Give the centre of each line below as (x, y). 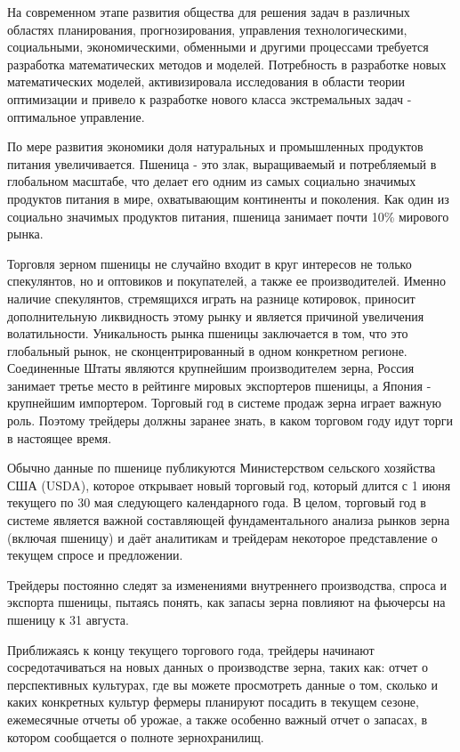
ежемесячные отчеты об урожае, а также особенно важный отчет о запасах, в (218, 719)
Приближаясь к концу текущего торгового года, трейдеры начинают (191, 649)
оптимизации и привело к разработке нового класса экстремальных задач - (210, 98)
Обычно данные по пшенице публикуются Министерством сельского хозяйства (222, 468)
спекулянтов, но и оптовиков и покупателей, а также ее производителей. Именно (226, 281)
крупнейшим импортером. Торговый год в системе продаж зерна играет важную (224, 403)
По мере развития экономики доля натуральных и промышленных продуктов (215, 146)
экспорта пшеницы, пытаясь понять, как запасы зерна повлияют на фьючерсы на (226, 602)
